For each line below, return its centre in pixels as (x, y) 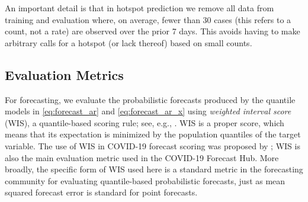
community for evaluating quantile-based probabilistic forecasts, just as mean (145, 180)
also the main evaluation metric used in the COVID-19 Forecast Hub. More (142, 157)
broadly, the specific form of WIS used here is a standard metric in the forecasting (154, 169)
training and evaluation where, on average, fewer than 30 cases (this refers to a (148, 19)
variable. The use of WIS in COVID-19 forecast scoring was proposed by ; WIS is (153, 145)
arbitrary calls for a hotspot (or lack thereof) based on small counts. (129, 42)
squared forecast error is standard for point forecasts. (101, 192)
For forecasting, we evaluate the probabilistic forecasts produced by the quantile (150, 99)
